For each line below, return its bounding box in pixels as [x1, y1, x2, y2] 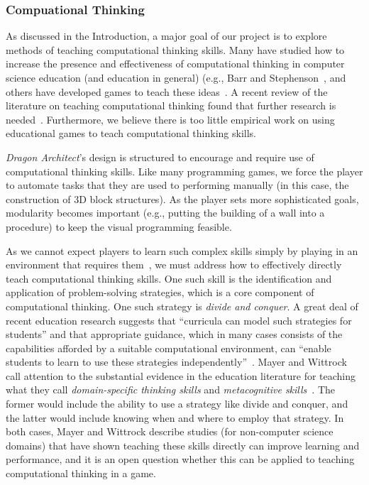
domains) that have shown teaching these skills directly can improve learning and [6, 437, 360, 452]
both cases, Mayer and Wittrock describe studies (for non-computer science [6, 424, 334, 439]
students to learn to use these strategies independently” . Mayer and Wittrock [6, 354, 347, 369]
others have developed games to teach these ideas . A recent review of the [6, 84, 328, 99]
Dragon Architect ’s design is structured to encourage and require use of [6, 149, 314, 164]
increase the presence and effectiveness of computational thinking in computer [6, 56, 345, 71]
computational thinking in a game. [6, 466, 156, 481]
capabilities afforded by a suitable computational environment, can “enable [6, 340, 331, 355]
